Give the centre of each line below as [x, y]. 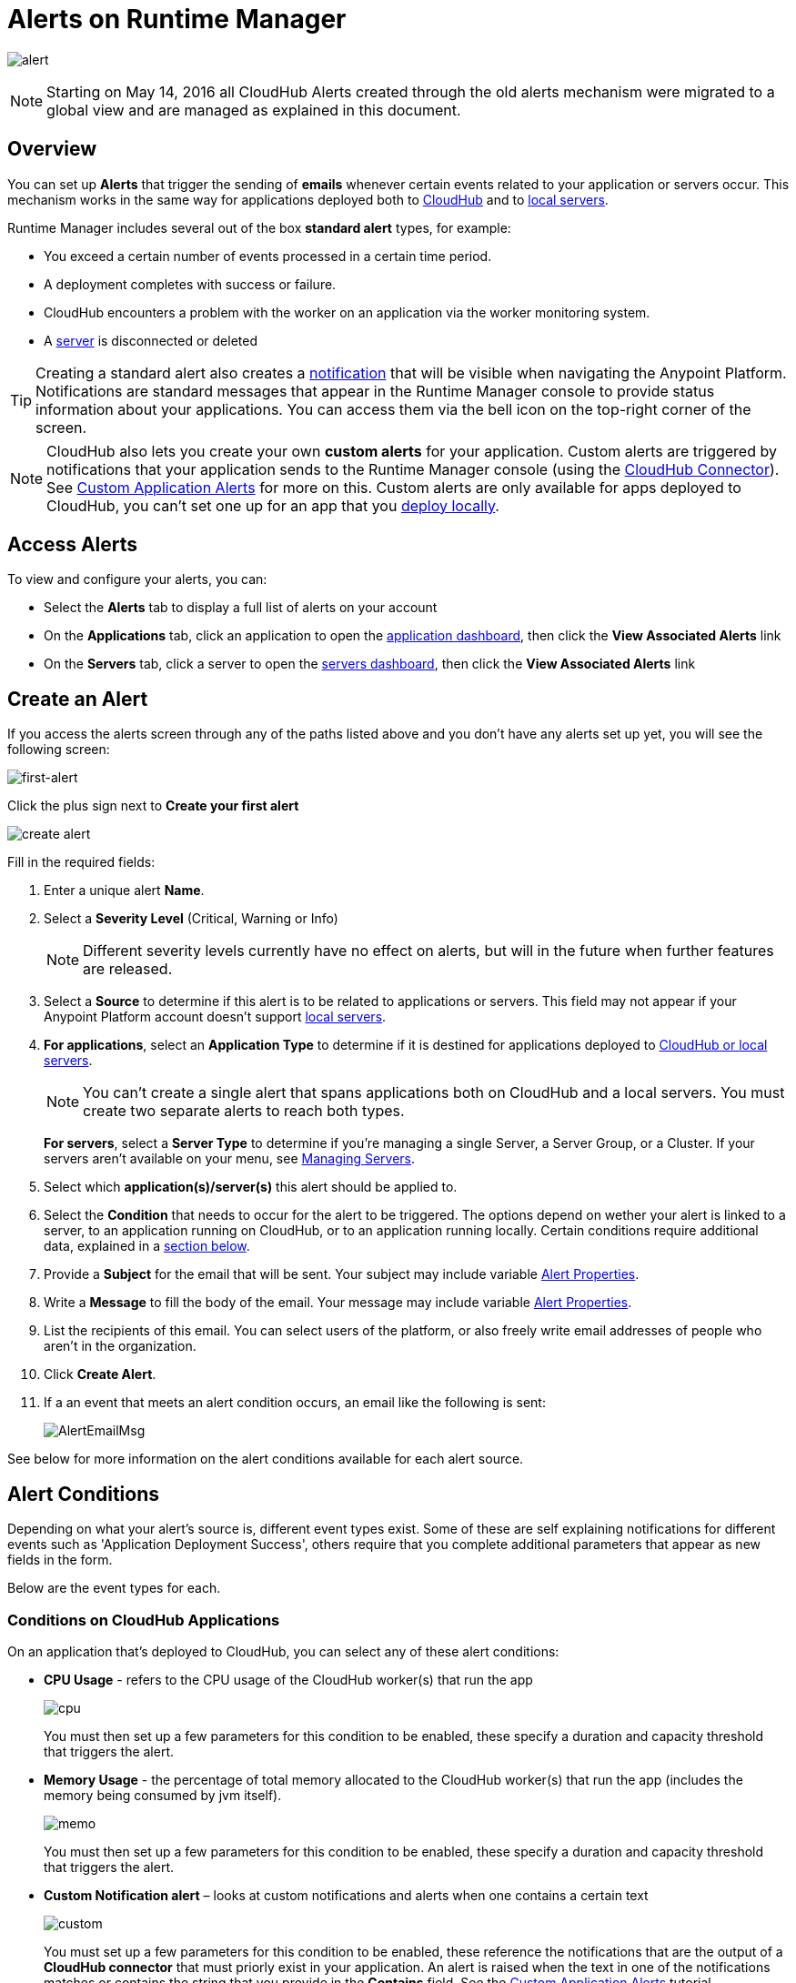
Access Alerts [73, 545]
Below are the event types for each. [114, 1588]
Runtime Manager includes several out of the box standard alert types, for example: [259, 227]
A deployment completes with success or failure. [190, 284]
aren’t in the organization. [120, 1346]
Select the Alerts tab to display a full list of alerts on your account [241, 608]
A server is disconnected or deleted [151, 340]
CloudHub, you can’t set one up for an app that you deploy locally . [273, 505]
